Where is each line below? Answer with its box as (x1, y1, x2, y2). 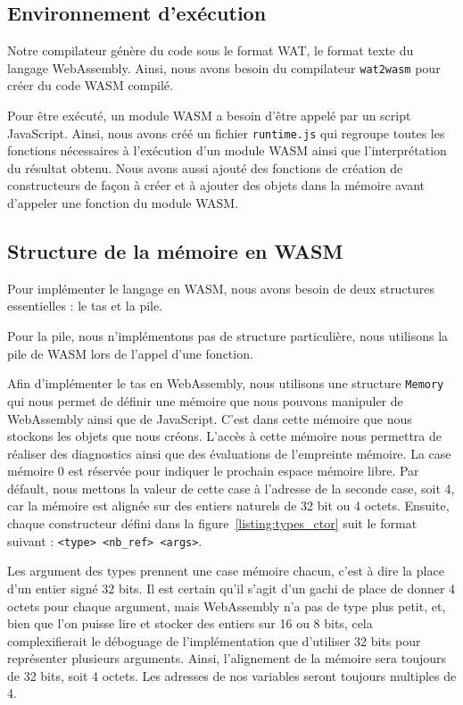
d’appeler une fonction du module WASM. (7, 194, 239, 212)
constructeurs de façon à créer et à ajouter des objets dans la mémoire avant (7, 176, 426, 195)
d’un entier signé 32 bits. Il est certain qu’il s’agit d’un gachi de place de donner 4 (7, 578, 456, 597)
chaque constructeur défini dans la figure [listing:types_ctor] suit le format (7, 514, 418, 533)
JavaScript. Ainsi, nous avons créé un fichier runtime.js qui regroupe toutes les (7, 123, 445, 142)
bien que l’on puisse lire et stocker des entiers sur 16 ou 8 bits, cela (7, 614, 373, 633)
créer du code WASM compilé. (7, 76, 173, 95)
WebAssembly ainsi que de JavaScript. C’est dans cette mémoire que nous (7, 409, 412, 427)
